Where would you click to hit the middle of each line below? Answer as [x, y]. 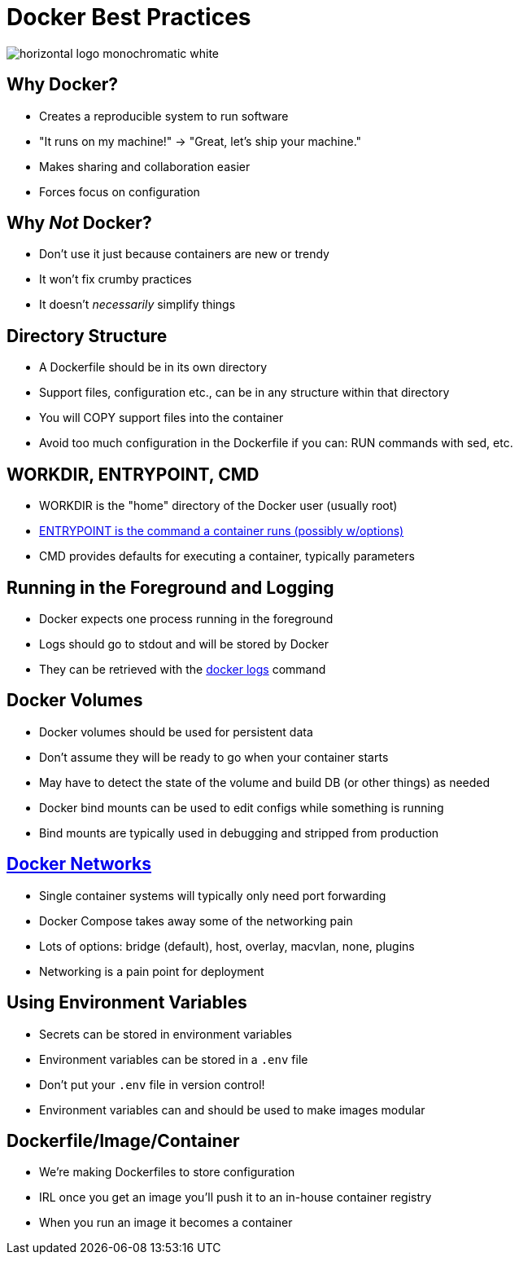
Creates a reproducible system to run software [164, 116]
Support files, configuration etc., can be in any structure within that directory [244, 393]
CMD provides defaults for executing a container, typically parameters [227, 556]
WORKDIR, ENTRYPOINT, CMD [133, 474]
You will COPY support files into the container [161, 418]
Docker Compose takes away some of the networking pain [196, 920]
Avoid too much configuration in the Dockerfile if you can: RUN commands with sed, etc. [276, 443]
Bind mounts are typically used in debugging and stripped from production [239, 833]
